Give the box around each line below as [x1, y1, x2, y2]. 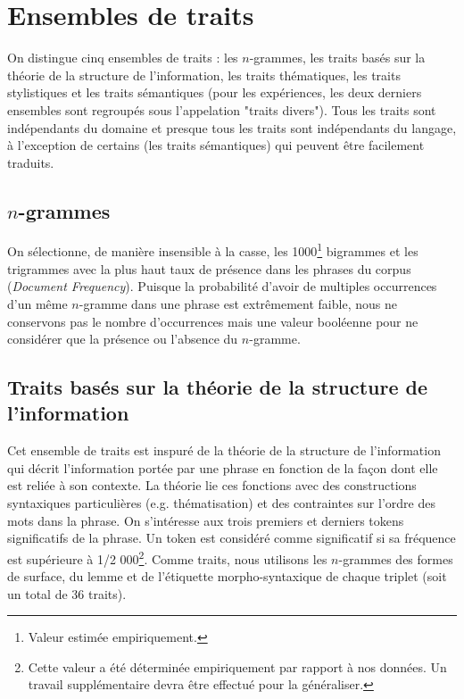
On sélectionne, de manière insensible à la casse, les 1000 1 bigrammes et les [7, 239, 418, 261]
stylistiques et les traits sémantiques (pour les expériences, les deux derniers [7, 83, 422, 102]
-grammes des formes [338, 549, 453, 568]
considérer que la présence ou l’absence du [7, 329, 238, 348]
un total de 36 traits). [7, 584, 127, 603]
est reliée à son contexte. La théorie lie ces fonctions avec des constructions [7, 476, 417, 495]
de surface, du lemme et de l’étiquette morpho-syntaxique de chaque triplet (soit [7, 567, 447, 586]
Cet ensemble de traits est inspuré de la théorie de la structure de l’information [7, 441, 441, 460]
